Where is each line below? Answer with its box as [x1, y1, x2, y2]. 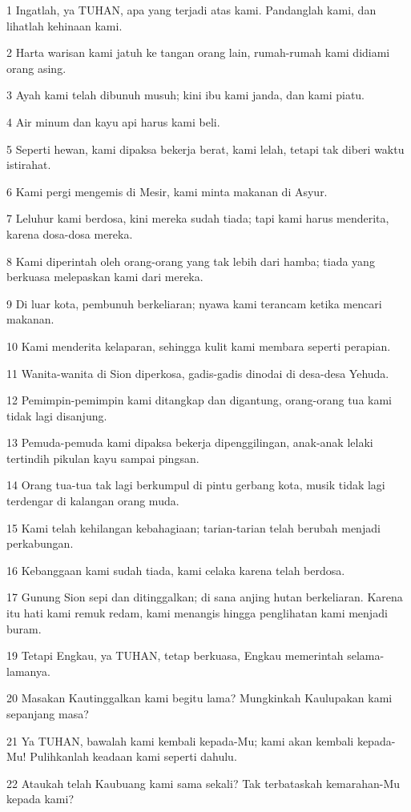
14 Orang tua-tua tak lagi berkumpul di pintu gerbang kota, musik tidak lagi [6, 476, 385, 493]
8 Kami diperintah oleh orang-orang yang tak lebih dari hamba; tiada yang [6, 252, 375, 269]
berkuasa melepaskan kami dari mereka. [6, 268, 203, 285]
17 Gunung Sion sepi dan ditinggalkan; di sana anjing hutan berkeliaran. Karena [6, 589, 403, 605]
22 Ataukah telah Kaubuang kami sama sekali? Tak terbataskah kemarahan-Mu [6, 774, 401, 791]
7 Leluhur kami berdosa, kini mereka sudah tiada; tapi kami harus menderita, [6, 210, 389, 227]
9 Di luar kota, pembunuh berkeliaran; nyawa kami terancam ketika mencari [6, 295, 382, 312]
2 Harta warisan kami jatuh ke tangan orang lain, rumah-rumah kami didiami [6, 44, 390, 61]
